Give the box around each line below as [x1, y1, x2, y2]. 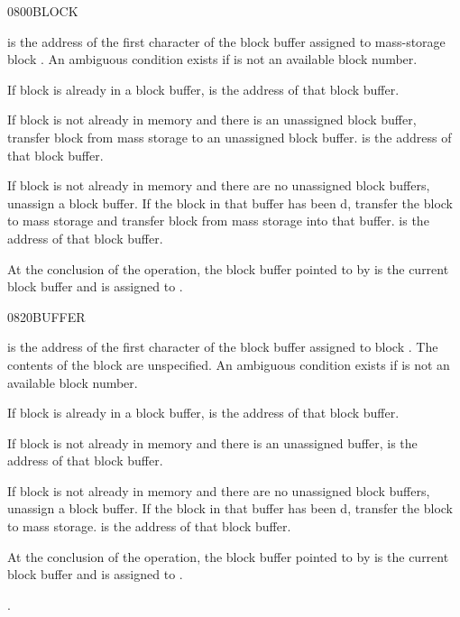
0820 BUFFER [7, 307, 86, 326]
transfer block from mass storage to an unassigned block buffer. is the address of [7, 127, 452, 146]
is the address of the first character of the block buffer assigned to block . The [7, 337, 438, 356]
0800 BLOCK [7, 2, 78, 20]
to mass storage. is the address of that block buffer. [7, 517, 291, 536]
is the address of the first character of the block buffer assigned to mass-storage [7, 32, 446, 51]
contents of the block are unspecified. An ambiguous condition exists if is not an [7, 355, 450, 373]
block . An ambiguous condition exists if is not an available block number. [7, 50, 418, 69]
